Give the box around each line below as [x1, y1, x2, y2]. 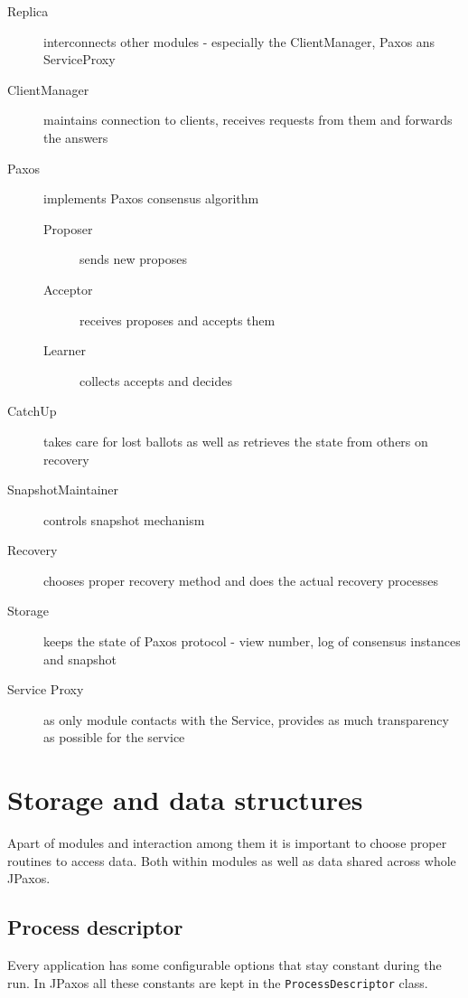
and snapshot [43, 649, 117, 668]
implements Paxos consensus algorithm [43, 189, 259, 208]
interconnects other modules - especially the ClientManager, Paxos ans [43, 32, 435, 51]
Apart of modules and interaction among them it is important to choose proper [7, 833, 447, 852]
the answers [43, 127, 108, 146]
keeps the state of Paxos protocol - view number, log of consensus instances [43, 632, 461, 651]
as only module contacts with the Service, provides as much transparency [43, 710, 449, 729]
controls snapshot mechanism [43, 510, 205, 529]
